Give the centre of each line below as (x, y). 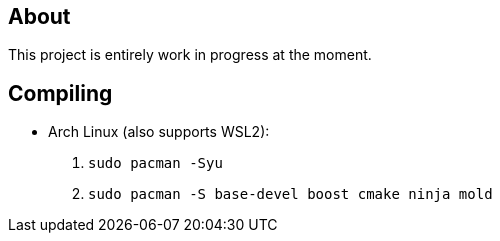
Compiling (60, 93)
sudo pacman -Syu (155, 163)
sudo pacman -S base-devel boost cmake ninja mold (290, 194)
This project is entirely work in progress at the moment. (190, 55)
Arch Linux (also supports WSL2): (159, 132)
